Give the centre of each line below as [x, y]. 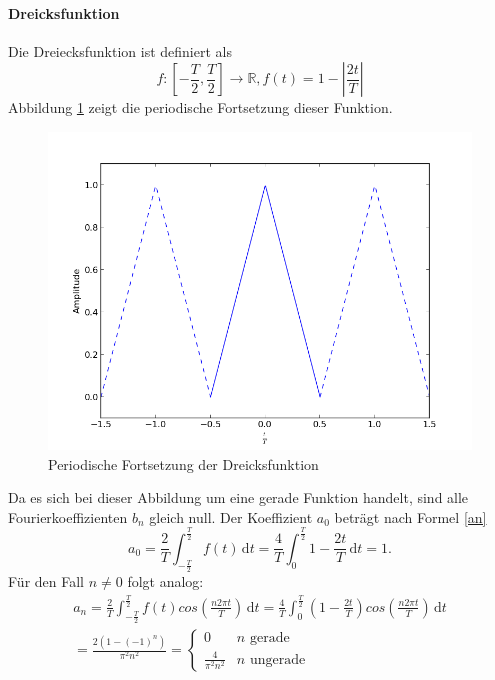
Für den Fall [46, 580]
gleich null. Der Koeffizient [231, 516]
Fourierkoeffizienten [68, 516]
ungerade [277, 659]
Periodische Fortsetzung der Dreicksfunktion [183, 463]
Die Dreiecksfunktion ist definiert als [120, 50]
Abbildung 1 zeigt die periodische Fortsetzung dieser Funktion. [200, 107]
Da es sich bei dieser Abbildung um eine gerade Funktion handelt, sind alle [238, 497]
